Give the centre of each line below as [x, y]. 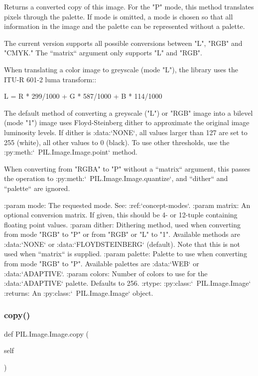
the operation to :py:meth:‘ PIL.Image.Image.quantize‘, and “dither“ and [116, 178]
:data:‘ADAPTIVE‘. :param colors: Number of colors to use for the [106, 273]
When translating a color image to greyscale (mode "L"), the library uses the [121, 69]
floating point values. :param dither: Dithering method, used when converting [123, 224]
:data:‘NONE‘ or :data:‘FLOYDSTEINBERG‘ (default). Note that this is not [122, 244]
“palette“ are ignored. [37, 188]
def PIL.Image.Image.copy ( [46, 333]
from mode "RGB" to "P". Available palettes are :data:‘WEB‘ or [102, 264]
